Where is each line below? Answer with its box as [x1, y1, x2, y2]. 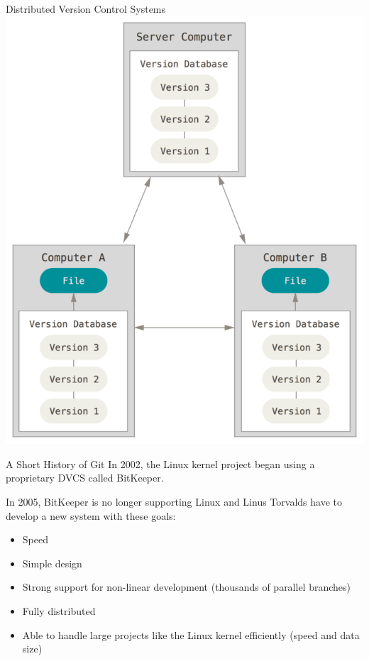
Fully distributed [22, 603, 96, 618]
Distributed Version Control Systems [6, 1, 166, 16]
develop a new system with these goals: [6, 508, 176, 523]
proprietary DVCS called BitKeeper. [6, 470, 164, 485]
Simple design [22, 555, 82, 570]
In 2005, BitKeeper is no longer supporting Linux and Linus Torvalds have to [6, 494, 342, 509]
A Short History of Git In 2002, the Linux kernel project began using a [6, 456, 315, 471]
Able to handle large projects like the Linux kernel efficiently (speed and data [22, 627, 360, 642]
